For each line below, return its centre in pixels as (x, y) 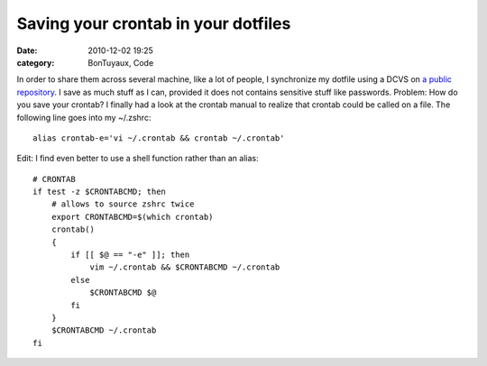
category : (36, 62)
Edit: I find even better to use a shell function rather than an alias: (138, 159)
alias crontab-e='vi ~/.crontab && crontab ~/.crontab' (159, 138)
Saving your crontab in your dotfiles (154, 23)
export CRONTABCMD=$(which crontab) (132, 217)
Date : (27, 50)
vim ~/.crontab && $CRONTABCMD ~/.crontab (185, 267)
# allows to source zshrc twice (123, 204)
